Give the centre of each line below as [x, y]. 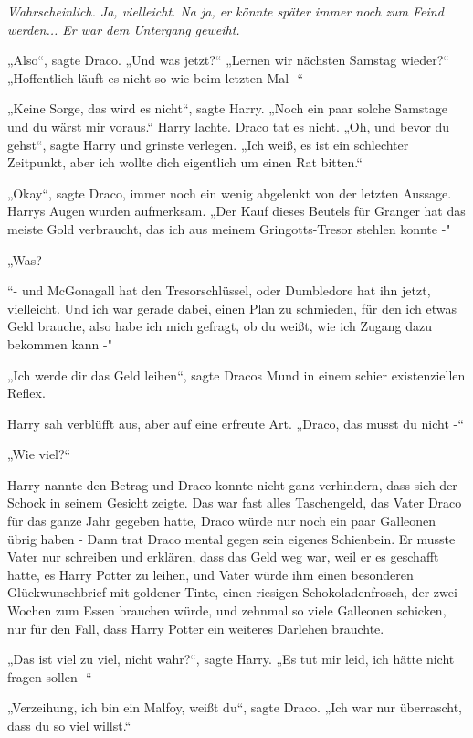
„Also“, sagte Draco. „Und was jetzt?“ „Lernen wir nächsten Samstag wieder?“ [228, 60]
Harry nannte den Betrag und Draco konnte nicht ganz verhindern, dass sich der [232, 484]
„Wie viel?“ [39, 454]
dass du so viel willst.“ [69, 725]
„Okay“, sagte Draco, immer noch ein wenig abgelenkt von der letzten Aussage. [230, 193]
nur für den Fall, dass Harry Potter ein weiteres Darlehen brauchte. [196, 628]
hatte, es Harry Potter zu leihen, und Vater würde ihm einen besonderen [210, 574]
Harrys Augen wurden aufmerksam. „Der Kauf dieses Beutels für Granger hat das [236, 211]
